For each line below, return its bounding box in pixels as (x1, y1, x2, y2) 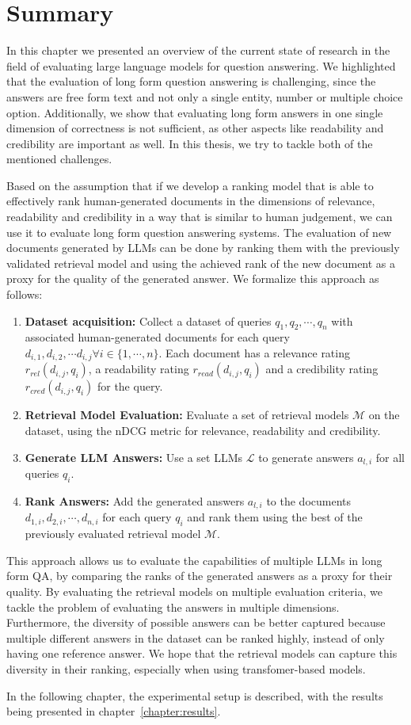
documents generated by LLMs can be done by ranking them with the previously (6, 239, 400, 256)
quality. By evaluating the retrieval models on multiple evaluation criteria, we (6, 582, 382, 599)
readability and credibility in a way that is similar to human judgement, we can (6, 208, 393, 225)
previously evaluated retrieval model (25, 525, 201, 542)
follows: (6, 286, 43, 303)
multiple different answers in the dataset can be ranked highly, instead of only (6, 629, 385, 646)
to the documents (266, 492, 352, 509)
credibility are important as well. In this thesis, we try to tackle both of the (6, 135, 373, 151)
